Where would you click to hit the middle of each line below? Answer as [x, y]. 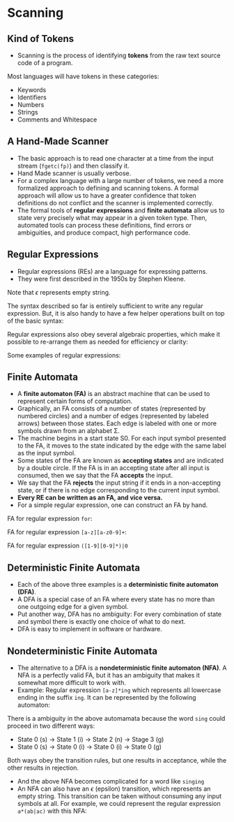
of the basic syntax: [36, 321]
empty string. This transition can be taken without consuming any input [119, 796]
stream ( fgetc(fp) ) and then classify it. [73, 166]
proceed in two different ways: [51, 726]
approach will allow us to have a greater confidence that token [107, 195]
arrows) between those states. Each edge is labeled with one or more [117, 423]
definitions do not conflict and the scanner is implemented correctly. [115, 203]
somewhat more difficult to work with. [72, 683]
